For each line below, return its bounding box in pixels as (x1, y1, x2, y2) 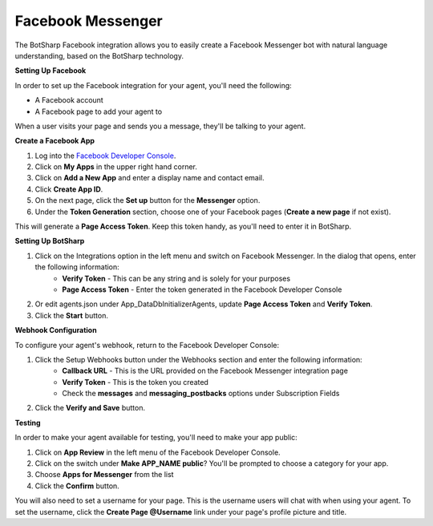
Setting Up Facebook (14, 66, 87, 75)
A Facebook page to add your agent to (34, 107, 163, 116)
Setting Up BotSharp (14, 237, 85, 246)
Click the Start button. (34, 310, 108, 320)
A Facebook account (34, 95, 103, 105)
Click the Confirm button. (34, 481, 119, 491)
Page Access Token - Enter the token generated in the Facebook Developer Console (62, 285, 342, 294)
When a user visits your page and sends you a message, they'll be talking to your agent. (14, 121, 306, 131)
